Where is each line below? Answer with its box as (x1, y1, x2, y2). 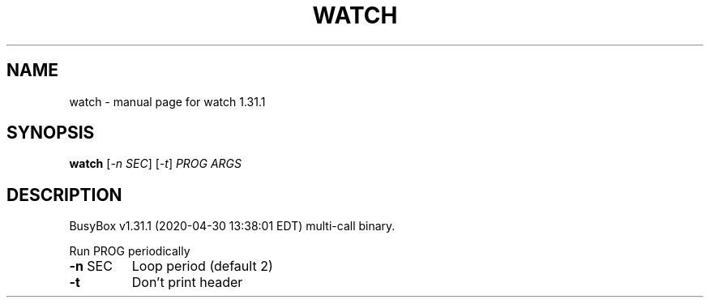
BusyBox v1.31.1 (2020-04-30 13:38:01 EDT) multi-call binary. (69, 219, 396, 233)
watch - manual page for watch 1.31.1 (69, 94, 266, 109)
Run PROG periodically (69, 244, 190, 259)
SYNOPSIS (6, 122, 95, 143)
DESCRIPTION (6, 184, 122, 205)
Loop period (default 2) (131, 258, 273, 275)
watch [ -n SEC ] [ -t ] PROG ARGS (69, 156, 242, 171)
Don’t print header (131, 274, 243, 291)
